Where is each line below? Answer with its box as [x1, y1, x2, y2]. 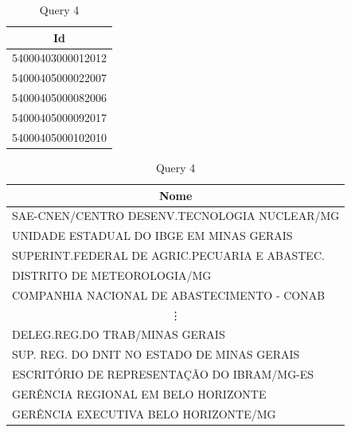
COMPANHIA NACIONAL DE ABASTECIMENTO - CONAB [12, 286, 326, 303]
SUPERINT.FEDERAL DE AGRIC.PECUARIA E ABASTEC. [12, 247, 325, 264]
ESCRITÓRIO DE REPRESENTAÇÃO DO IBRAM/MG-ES [12, 366, 314, 383]
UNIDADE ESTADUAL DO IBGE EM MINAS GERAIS [12, 227, 293, 244]
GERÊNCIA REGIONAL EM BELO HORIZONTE [12, 385, 267, 402]
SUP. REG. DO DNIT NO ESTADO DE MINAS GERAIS [12, 346, 300, 363]
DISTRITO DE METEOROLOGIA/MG [12, 266, 212, 283]
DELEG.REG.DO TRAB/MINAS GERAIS [12, 326, 225, 343]
